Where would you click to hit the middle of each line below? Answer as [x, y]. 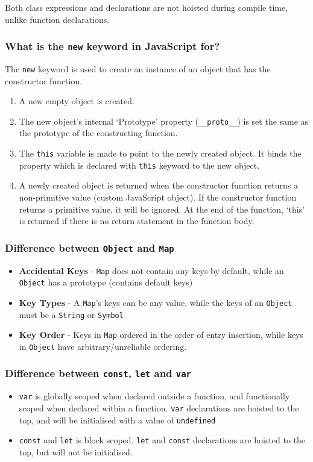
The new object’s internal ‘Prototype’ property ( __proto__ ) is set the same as [164, 121]
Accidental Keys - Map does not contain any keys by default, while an [151, 270]
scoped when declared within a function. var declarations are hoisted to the [159, 407]
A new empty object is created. [77, 101]
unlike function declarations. [57, 19]
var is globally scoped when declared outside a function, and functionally [154, 396]
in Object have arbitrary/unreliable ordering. [103, 346]
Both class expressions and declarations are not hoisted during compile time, [147, 7]
